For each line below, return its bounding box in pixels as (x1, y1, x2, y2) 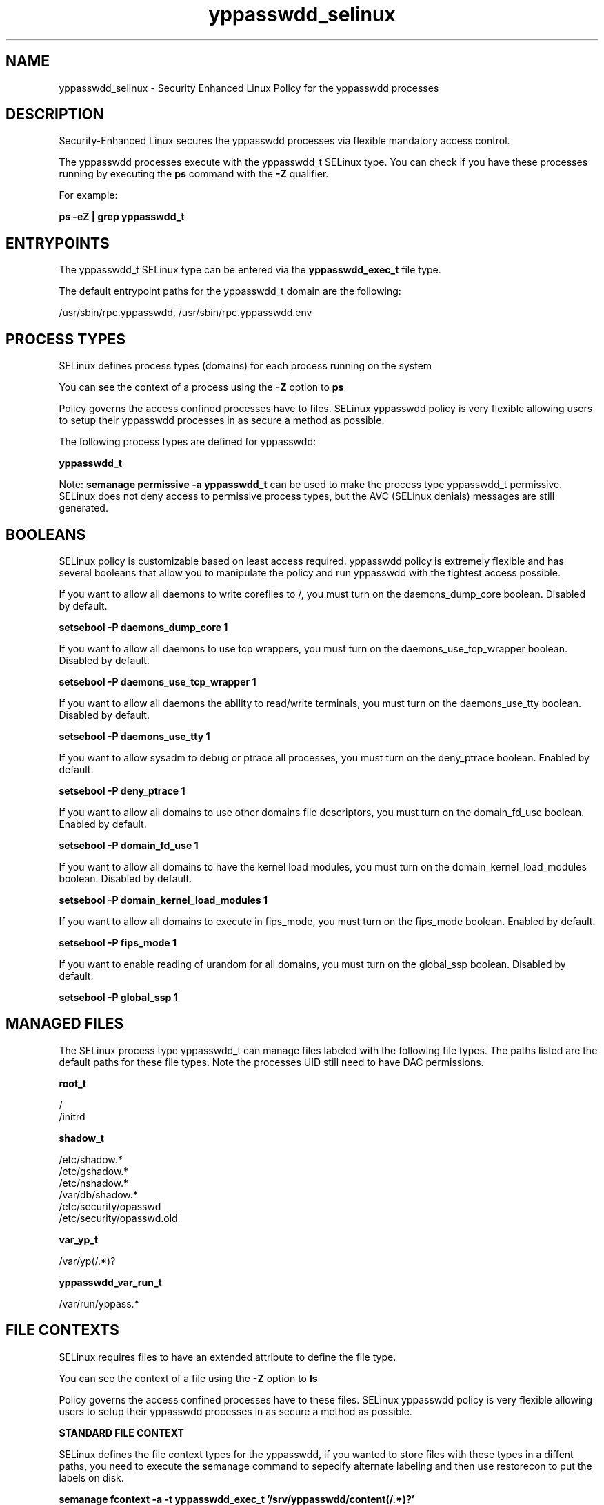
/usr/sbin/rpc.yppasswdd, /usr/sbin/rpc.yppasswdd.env (59, 307, 312, 319)
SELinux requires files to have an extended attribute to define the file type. (59, 1350, 396, 1363)
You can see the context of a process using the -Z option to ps (59, 381, 344, 394)
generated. (59, 502, 108, 514)
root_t (59, 1077, 86, 1089)
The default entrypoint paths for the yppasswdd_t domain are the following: (59, 285, 401, 298)
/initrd (59, 1110, 85, 1123)
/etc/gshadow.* (59, 1165, 129, 1177)
